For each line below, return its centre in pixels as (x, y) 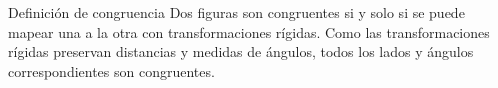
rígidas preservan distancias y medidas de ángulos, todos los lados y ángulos (241, 51)
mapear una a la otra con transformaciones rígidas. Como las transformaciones (249, 31)
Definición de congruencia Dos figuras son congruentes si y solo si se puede (236, 12)
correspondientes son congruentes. (111, 70)
